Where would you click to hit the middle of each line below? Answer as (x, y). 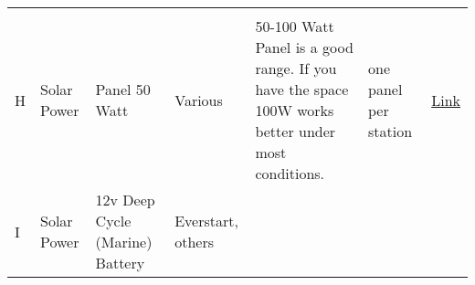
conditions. (290, 173)
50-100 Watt (295, 26)
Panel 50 (123, 89)
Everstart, (206, 221)
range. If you (296, 68)
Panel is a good (304, 47)
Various (199, 100)
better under (296, 131)
